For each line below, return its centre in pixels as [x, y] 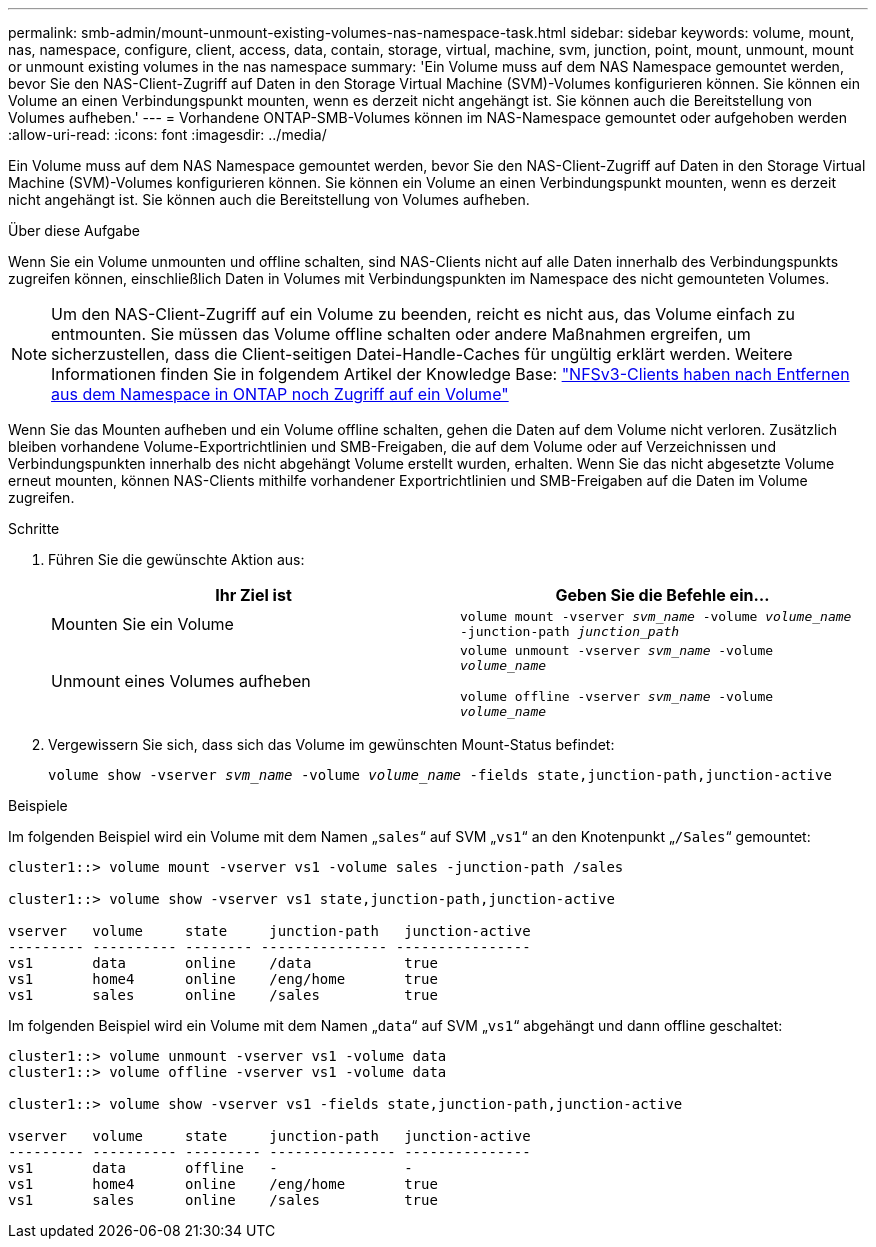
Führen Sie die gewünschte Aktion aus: [176, 559]
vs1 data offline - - [210, 1168]
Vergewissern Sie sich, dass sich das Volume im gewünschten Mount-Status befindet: [331, 744]
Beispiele [38, 805]
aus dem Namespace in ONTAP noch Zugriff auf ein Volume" [280, 394]
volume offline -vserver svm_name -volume [617, 696]
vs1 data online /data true [223, 963]
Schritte [34, 528]
